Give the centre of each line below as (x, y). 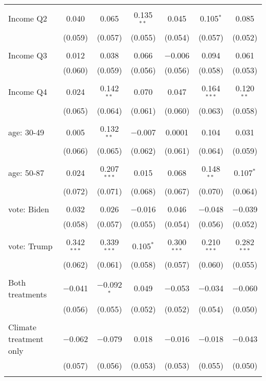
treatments (28, 294)
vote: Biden (29, 209)
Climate (23, 327)
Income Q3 (28, 55)
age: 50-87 (26, 172)
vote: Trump (30, 246)
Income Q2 (28, 18)
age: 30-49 (26, 132)
